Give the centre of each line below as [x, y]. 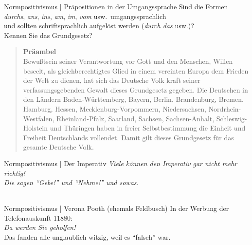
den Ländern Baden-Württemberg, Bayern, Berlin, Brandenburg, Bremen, [133, 99]
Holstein [36, 128]
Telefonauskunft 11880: [38, 217]
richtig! [15, 173]
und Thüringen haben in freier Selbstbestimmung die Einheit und [148, 128]
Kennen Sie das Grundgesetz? [48, 35]
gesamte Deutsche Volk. [58, 147]
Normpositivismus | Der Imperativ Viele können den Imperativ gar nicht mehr [121, 163]
